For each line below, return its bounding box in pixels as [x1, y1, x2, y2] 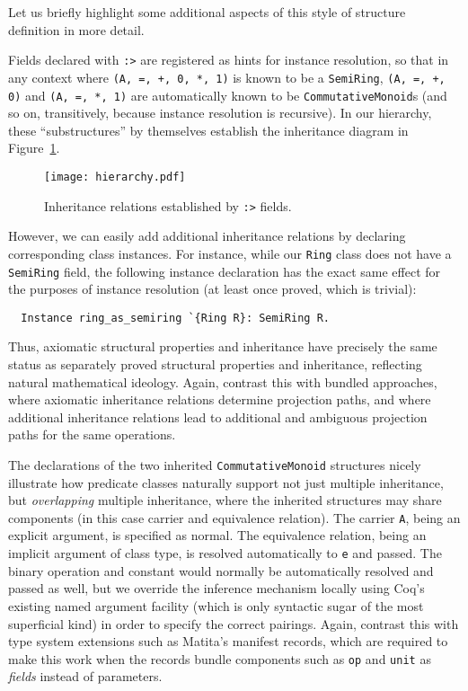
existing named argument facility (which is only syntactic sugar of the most [8, 596, 424, 615]
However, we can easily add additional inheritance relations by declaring [8, 226, 406, 245]
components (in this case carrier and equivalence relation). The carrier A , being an [8, 508, 461, 527]
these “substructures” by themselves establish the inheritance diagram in [8, 120, 409, 139]
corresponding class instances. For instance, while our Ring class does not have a [8, 244, 452, 262]
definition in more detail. [8, 20, 145, 39]
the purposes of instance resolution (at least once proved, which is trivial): [8, 279, 417, 298]
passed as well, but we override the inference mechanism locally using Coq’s [8, 579, 425, 598]
